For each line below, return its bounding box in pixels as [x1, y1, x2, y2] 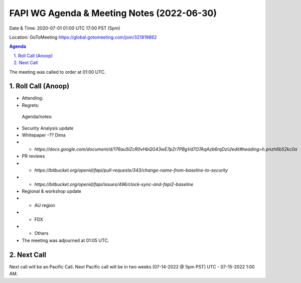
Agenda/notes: [22, 113, 53, 120]
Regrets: [22, 102, 40, 108]
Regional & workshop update [22, 188, 81, 194]
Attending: [22, 95, 44, 101]
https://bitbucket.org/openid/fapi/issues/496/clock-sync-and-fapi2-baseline [34, 181, 194, 187]
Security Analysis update [22, 125, 74, 131]
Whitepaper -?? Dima [22, 132, 66, 138]
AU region [34, 202, 55, 208]
